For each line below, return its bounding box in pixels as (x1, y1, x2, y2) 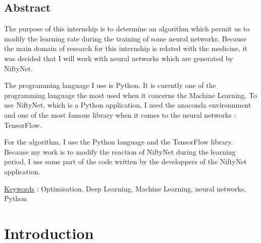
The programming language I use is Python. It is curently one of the (4, 80, 216, 90)
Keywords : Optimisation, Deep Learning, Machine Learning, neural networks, (4, 183, 246, 193)
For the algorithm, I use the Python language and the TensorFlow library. (4, 136, 233, 147)
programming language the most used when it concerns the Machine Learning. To (4, 89, 257, 100)
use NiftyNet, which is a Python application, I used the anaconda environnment (4, 100, 251, 110)
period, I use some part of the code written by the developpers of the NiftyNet (4, 156, 247, 167)
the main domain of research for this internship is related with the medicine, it (4, 43, 247, 54)
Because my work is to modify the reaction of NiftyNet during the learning (4, 146, 236, 157)
